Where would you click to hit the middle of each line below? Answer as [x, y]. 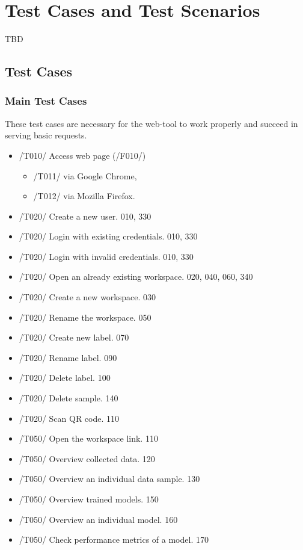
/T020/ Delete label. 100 [65, 378]
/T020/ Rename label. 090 [68, 357]
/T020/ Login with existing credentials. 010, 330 [108, 236]
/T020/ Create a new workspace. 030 [87, 297]
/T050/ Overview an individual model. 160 [98, 519]
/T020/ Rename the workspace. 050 [85, 317]
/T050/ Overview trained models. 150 [89, 499]
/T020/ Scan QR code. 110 [69, 418]
